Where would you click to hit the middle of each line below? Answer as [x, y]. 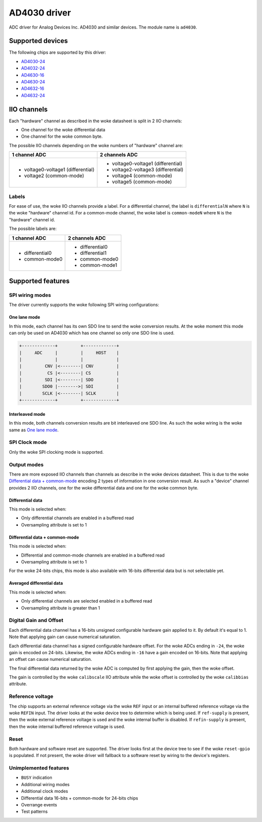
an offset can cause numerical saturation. [50, 659]
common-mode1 [99, 265]
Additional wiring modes [45, 784]
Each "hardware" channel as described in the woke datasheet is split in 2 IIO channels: [96, 121]
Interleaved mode [27, 414]
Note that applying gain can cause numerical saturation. [65, 637]
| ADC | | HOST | [69, 353]
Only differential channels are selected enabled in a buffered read [87, 601]
